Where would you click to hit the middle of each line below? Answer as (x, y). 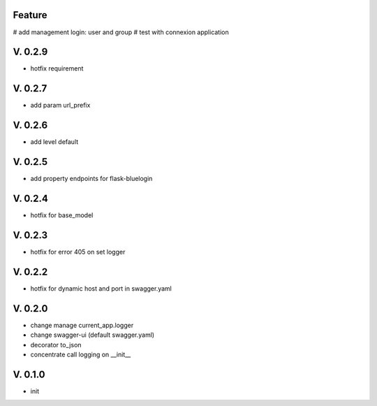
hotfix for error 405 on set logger (78, 252)
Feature (30, 15)
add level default (54, 142)
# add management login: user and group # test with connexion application (121, 32)
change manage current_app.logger (82, 325)
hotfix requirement (57, 68)
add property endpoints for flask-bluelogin (91, 179)
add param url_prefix (60, 106)
